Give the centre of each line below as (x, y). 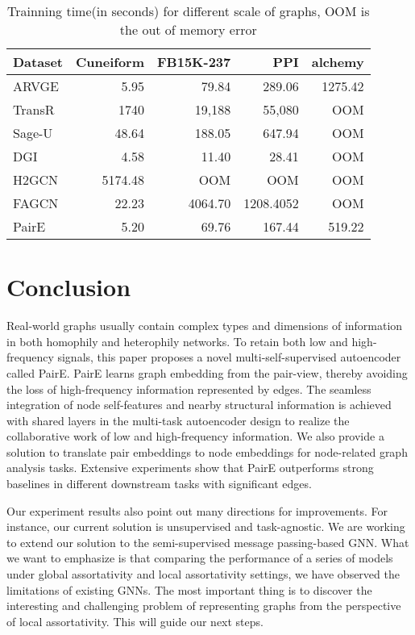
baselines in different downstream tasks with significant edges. (159, 484)
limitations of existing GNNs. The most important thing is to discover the (189, 589)
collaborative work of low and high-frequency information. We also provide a (195, 436)
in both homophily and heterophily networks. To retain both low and (177, 341)
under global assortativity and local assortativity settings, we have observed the (203, 574)
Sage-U (33, 133)
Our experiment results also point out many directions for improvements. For (197, 510)
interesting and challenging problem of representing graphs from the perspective (204, 606)
